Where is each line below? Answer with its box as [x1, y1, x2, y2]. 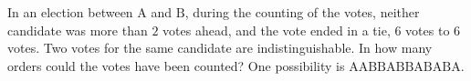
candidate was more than [7, 20, 148, 39]
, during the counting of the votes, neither [184, 3, 420, 21]
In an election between [7, 3, 133, 21]
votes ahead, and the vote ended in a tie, [162, 20, 391, 39]
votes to [405, 20, 450, 39]
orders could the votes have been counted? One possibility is [7, 56, 345, 75]
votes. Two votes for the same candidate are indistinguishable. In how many [7, 38, 433, 57]
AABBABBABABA [349, 60, 461, 74]
